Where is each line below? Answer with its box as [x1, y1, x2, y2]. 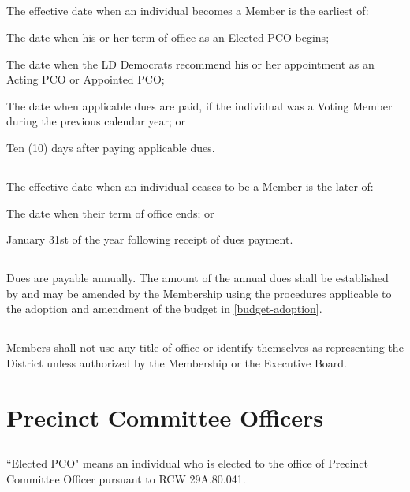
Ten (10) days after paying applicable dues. [6, 139, 215, 155]
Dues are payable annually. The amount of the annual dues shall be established [6, 270, 389, 286]
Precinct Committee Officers [6, 401, 323, 433]
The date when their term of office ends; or [6, 204, 214, 221]
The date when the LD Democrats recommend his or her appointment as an [6, 55, 375, 72]
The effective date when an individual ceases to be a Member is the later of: [6, 177, 374, 194]
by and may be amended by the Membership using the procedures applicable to [6, 285, 392, 301]
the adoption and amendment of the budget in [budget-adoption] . [6, 300, 322, 317]
